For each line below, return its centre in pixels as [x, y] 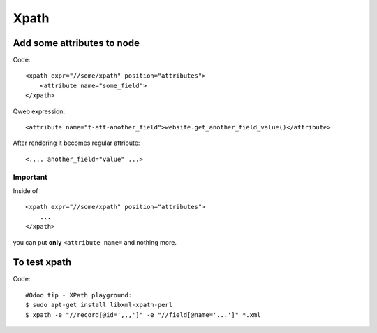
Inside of [25, 191]
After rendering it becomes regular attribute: [76, 143]
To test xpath [42, 262]
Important [30, 177]
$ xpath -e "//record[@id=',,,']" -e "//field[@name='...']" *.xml [143, 314]
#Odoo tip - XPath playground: [79, 295]
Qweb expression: [39, 111]
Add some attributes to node [76, 43]
